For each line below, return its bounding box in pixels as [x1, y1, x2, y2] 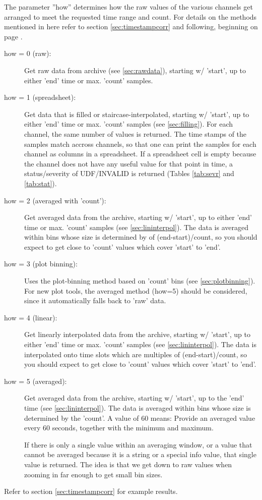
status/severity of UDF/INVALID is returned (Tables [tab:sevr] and [24, 168, 234, 179]
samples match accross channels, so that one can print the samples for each [24, 138, 256, 149]
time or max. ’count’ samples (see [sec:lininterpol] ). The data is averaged [24, 221, 248, 232]
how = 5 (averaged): [4, 375, 67, 386]
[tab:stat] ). [24, 178, 57, 188]
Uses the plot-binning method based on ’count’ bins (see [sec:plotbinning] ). [24, 275, 255, 286]
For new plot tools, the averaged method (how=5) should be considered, [24, 285, 247, 296]
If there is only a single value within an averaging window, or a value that [24, 439, 252, 450]
